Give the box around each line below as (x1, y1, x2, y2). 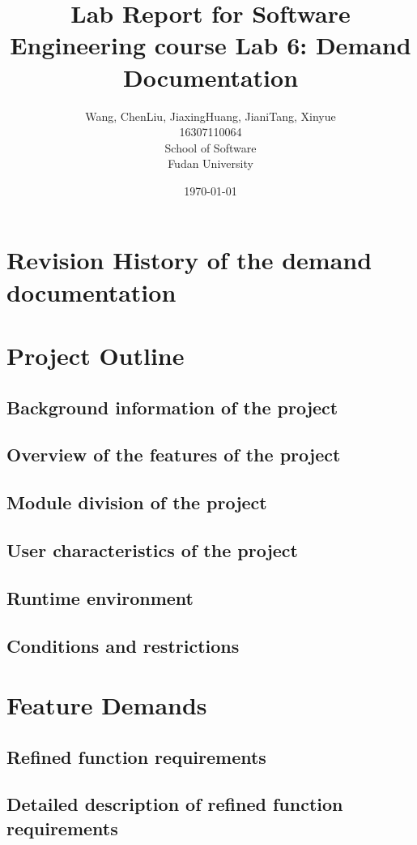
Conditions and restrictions (6, 633, 240, 658)
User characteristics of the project (6, 537, 298, 562)
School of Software (164, 139, 257, 156)
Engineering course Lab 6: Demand (10, 28, 411, 62)
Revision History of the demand (6, 243, 372, 277)
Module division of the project (6, 490, 267, 515)
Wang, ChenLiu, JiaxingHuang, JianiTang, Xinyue (85, 107, 336, 124)
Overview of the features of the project (6, 442, 341, 467)
